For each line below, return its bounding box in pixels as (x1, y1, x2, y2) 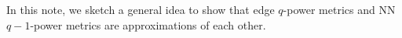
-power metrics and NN (283, 2, 396, 17)
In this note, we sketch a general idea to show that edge (6, 2, 275, 17)
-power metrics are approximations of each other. (30, 16, 266, 33)
